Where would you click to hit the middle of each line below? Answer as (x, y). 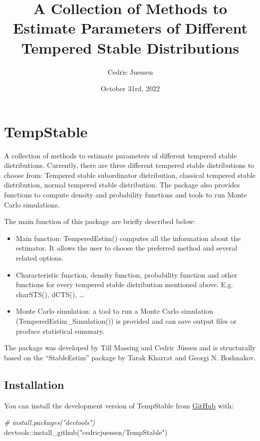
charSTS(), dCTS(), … (50, 294)
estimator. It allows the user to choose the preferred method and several (126, 248)
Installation (34, 384)
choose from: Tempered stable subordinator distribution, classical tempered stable (130, 175)
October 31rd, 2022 (130, 88)
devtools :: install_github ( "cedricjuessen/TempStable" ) (86, 432)
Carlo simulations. (32, 204)
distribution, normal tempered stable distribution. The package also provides (122, 185)
